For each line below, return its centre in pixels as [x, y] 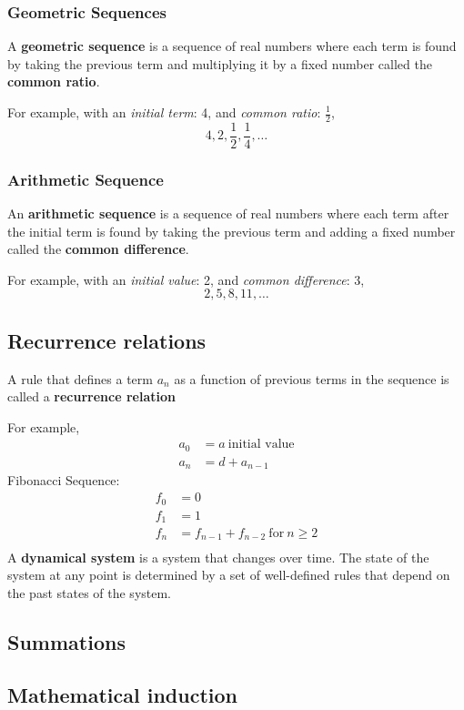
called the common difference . [98, 249]
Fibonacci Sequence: [64, 480]
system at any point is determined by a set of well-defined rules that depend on [229, 575]
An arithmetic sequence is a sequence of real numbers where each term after [228, 213]
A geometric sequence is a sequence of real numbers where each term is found [232, 46]
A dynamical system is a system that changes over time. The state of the [218, 557]
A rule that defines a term [80, 378]
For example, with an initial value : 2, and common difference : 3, [186, 279]
